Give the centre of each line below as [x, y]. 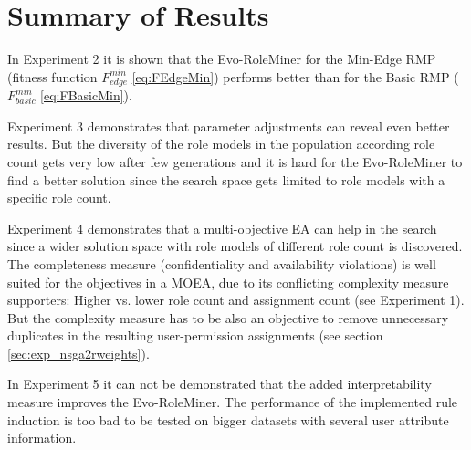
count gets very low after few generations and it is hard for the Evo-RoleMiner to [235, 161]
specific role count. [59, 198]
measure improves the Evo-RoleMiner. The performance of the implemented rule [233, 402]
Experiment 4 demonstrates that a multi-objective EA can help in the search [222, 228]
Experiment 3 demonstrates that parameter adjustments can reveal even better [229, 126]
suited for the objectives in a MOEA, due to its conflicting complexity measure [228, 282]
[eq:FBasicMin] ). [86, 95]
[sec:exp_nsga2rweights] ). [78, 353]
